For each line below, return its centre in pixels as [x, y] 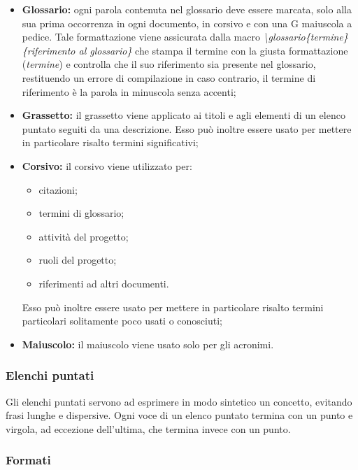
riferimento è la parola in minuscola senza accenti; [129, 91]
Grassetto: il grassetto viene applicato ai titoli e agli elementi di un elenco [184, 115]
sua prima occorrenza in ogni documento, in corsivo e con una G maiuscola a [187, 23]
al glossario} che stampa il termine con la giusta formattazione [213, 50]
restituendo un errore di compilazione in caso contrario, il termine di [169, 77]
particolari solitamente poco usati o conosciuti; [122, 321]
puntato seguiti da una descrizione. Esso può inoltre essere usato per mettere [187, 128]
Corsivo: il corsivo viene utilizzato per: [107, 165]
